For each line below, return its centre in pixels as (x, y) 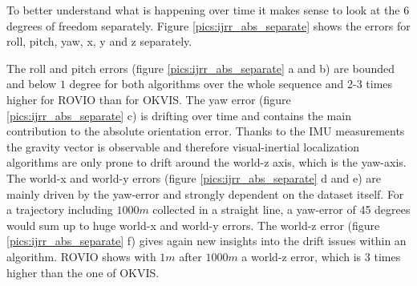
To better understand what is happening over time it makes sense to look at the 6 (208, 10)
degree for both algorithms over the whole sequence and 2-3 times (231, 84)
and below (32, 84)
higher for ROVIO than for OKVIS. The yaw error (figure (149, 99)
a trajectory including (60, 209)
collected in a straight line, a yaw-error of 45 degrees (281, 209)
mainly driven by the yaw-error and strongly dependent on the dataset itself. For (205, 193)
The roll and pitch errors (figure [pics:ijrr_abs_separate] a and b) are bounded (201, 68)
